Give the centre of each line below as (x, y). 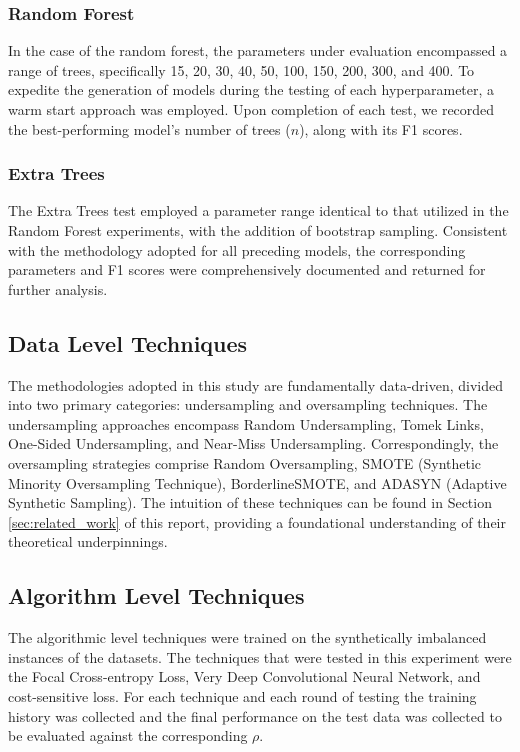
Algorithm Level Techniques (156, 595)
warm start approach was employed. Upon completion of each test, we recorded (251, 109)
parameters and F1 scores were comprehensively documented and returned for (247, 269)
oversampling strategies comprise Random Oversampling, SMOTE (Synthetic (245, 462)
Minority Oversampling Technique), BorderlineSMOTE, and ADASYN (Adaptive (257, 482)
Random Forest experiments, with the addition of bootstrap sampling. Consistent (258, 230)
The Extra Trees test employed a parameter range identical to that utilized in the (258, 210)
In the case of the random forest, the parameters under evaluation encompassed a (258, 50)
